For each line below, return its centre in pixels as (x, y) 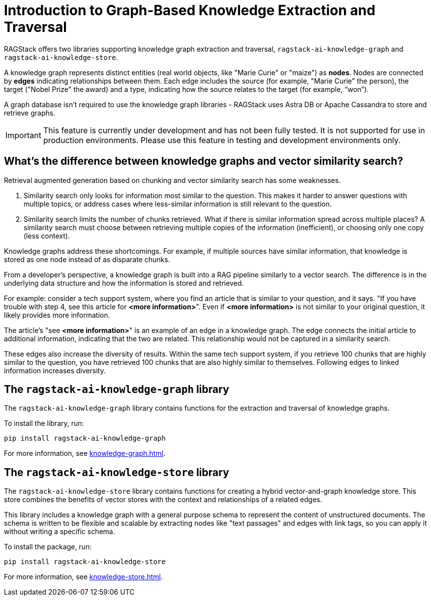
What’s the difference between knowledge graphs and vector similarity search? (204, 161)
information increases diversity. (55, 370)
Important (23, 135)
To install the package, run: (48, 547)
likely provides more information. (57, 315)
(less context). (47, 236)
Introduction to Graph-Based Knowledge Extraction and (190, 10)
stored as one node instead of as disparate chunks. (87, 259)
